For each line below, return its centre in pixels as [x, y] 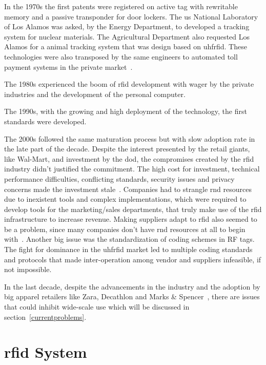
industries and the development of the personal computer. [95, 94]
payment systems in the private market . [68, 66]
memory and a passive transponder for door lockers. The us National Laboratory [131, 16]
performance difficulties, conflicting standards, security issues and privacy [119, 178]
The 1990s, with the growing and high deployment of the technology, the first [126, 111]
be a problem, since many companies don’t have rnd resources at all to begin [125, 229]
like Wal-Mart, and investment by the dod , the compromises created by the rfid [129, 158]
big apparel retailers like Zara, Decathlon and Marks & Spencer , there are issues [132, 296]
